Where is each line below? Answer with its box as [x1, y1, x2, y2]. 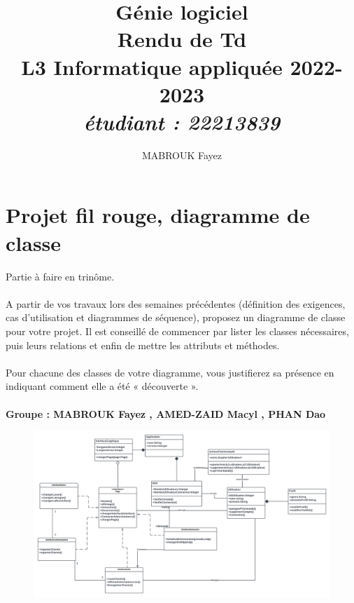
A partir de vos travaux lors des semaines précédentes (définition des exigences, [6, 296, 346, 311]
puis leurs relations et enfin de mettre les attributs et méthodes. [6, 337, 280, 352]
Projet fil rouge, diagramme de [6, 201, 310, 229]
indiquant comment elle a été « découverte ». [6, 379, 199, 393]
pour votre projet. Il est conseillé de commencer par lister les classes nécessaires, [6, 323, 349, 338]
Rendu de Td [117, 25, 247, 53]
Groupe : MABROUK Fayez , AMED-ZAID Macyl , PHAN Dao [6, 406, 326, 421]
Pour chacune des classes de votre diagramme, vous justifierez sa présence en [6, 365, 334, 379]
